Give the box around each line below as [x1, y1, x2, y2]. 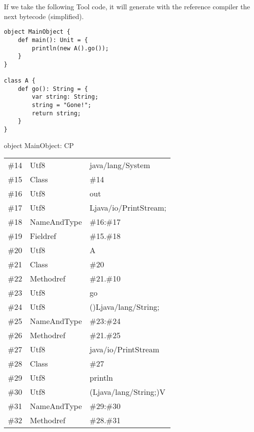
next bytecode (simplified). [4, 11, 84, 21]
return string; [32, 109, 81, 117]
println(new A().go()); [32, 44, 109, 52]
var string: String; [32, 93, 99, 101]
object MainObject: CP [4, 140, 74, 150]
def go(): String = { [18, 85, 88, 92]
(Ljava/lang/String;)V [89, 386, 166, 398]
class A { [4, 77, 36, 85]
